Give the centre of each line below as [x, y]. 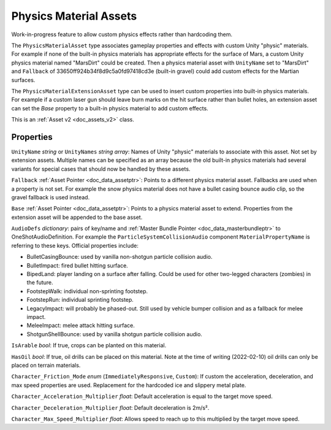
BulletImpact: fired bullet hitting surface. [77, 265]
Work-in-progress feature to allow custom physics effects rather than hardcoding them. [122, 34]
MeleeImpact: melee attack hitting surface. [81, 326]
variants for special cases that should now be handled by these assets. [101, 169]
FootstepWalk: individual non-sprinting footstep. [87, 291]
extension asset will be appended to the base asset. [77, 217]
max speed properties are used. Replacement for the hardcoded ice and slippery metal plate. [129, 385]
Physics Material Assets [74, 16]
